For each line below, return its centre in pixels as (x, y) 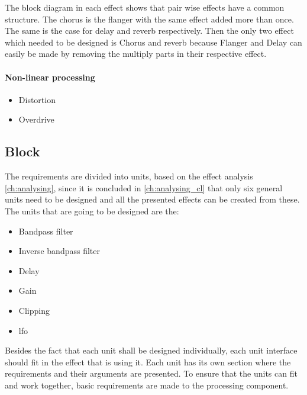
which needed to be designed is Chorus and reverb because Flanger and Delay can (153, 42)
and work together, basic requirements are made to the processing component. (147, 385)
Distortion (37, 99)
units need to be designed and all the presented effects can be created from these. (152, 199)
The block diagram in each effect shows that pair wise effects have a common (145, 7)
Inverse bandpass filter (59, 251)
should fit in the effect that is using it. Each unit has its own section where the (148, 362)
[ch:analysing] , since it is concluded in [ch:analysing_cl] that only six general (144, 187)
